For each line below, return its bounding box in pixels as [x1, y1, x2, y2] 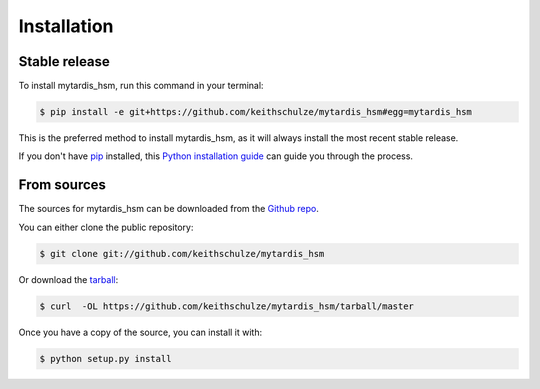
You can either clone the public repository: [18, 221, 194, 233]
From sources [18, 176, 107, 194]
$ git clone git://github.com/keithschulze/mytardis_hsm [39, 248, 325, 259]
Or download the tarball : [18, 273, 119, 285]
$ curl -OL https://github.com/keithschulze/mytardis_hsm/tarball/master [39, 300, 415, 312]
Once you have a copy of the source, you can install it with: [18, 326, 263, 338]
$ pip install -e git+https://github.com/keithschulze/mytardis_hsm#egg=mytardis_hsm [39, 106, 472, 118]
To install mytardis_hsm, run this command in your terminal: [18, 80, 264, 92]
